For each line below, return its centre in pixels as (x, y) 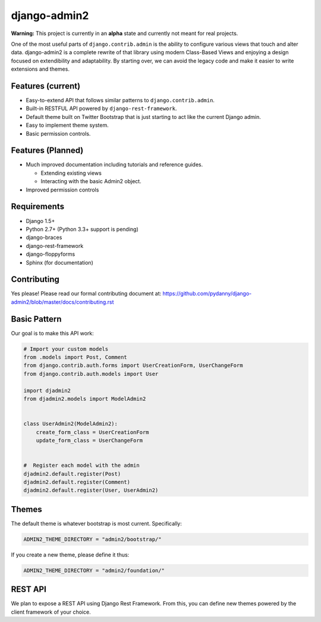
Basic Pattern (36, 319)
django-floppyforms (51, 254)
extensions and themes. (40, 69)
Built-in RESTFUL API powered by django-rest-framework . (101, 109)
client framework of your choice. (51, 612)
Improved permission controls (62, 190)
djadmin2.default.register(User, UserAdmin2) (91, 490)
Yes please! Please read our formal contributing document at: (86, 294)
